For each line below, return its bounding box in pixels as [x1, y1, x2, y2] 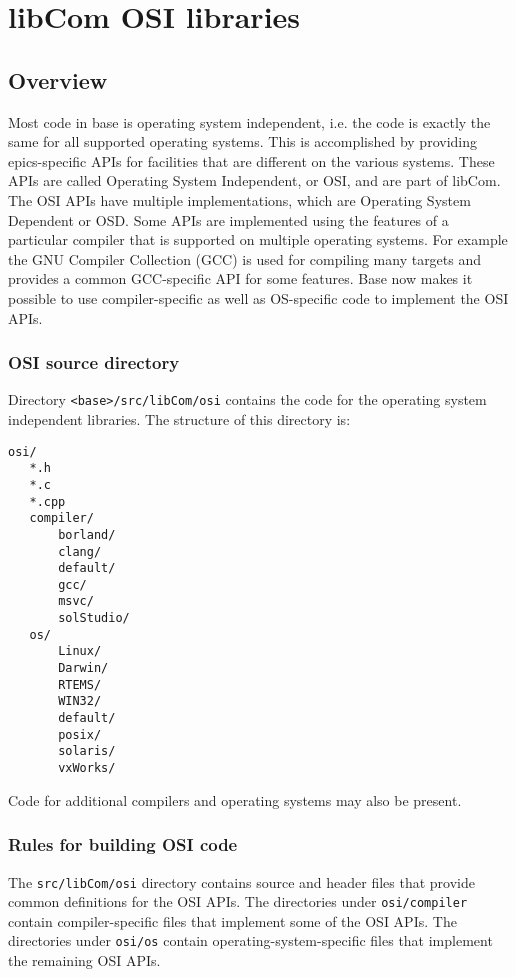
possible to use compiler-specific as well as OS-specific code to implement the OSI [8, 287, 509, 308]
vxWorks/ [58, 761, 116, 776]
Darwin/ [58, 661, 109, 676]
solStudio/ [58, 611, 130, 626]
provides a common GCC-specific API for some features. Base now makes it [8, 268, 473, 289]
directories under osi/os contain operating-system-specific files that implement [8, 930, 493, 951]
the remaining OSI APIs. [8, 950, 161, 971]
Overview [8, 64, 108, 95]
